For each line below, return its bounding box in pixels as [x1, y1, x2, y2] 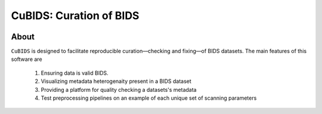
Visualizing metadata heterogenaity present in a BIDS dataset [41, 78, 192, 85]
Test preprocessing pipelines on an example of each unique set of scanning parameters [41, 94, 257, 101]
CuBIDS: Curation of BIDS [11, 9, 140, 22]
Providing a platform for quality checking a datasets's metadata [41, 86, 197, 93]
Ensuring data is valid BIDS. [41, 69, 109, 76]
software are [11, 56, 42, 63]
